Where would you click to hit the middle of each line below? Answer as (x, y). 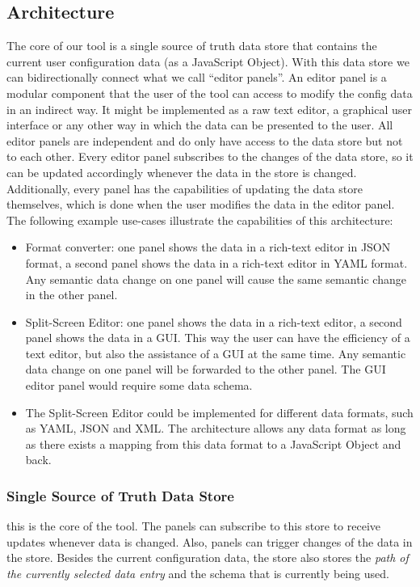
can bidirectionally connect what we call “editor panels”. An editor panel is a (197, 77)
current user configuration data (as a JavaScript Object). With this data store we (208, 61)
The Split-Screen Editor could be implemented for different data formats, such (219, 412)
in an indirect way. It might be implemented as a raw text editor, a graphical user (209, 109)
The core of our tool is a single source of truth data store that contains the (192, 46)
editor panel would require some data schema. (139, 385)
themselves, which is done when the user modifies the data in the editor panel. (201, 204)
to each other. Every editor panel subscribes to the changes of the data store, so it (210, 156)
